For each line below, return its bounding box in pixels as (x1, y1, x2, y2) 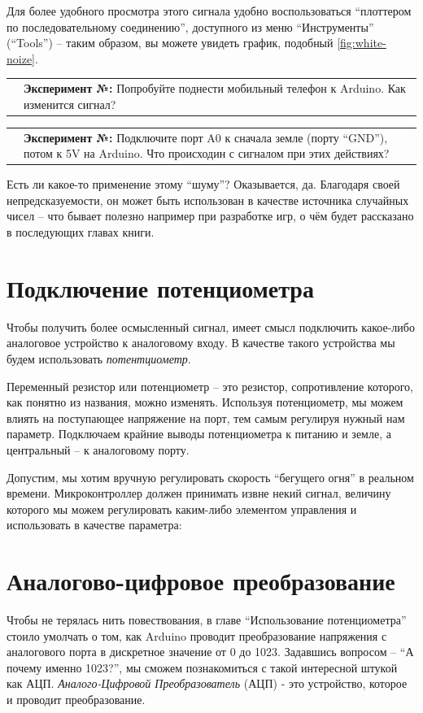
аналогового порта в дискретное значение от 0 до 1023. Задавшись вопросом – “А (7, 643, 414, 660)
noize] (7, 50, 35, 67)
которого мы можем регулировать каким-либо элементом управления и (7, 500, 357, 517)
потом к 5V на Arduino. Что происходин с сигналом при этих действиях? (24, 145, 390, 162)
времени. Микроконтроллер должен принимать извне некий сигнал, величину (7, 485, 391, 502)
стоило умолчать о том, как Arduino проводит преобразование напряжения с (7, 627, 387, 644)
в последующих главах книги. (7, 224, 155, 241)
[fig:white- (337, 34, 386, 51)
